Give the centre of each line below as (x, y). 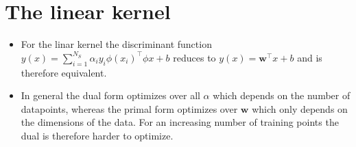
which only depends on (300, 108)
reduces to (194, 57)
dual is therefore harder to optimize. (97, 135)
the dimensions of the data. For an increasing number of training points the (180, 122)
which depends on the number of (282, 95)
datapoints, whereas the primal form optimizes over (129, 108)
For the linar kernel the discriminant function (116, 44)
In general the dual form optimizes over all (110, 95)
